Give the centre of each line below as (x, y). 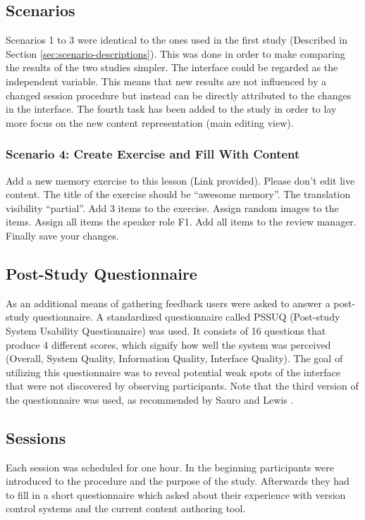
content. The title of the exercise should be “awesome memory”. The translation (178, 194)
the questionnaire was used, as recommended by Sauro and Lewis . (150, 399)
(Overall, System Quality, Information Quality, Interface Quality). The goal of (174, 358)
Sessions (36, 437)
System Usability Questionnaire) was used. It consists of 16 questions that (166, 330)
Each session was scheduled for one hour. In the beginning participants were (170, 467)
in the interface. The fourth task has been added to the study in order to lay (171, 109)
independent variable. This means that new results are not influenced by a (166, 81)
